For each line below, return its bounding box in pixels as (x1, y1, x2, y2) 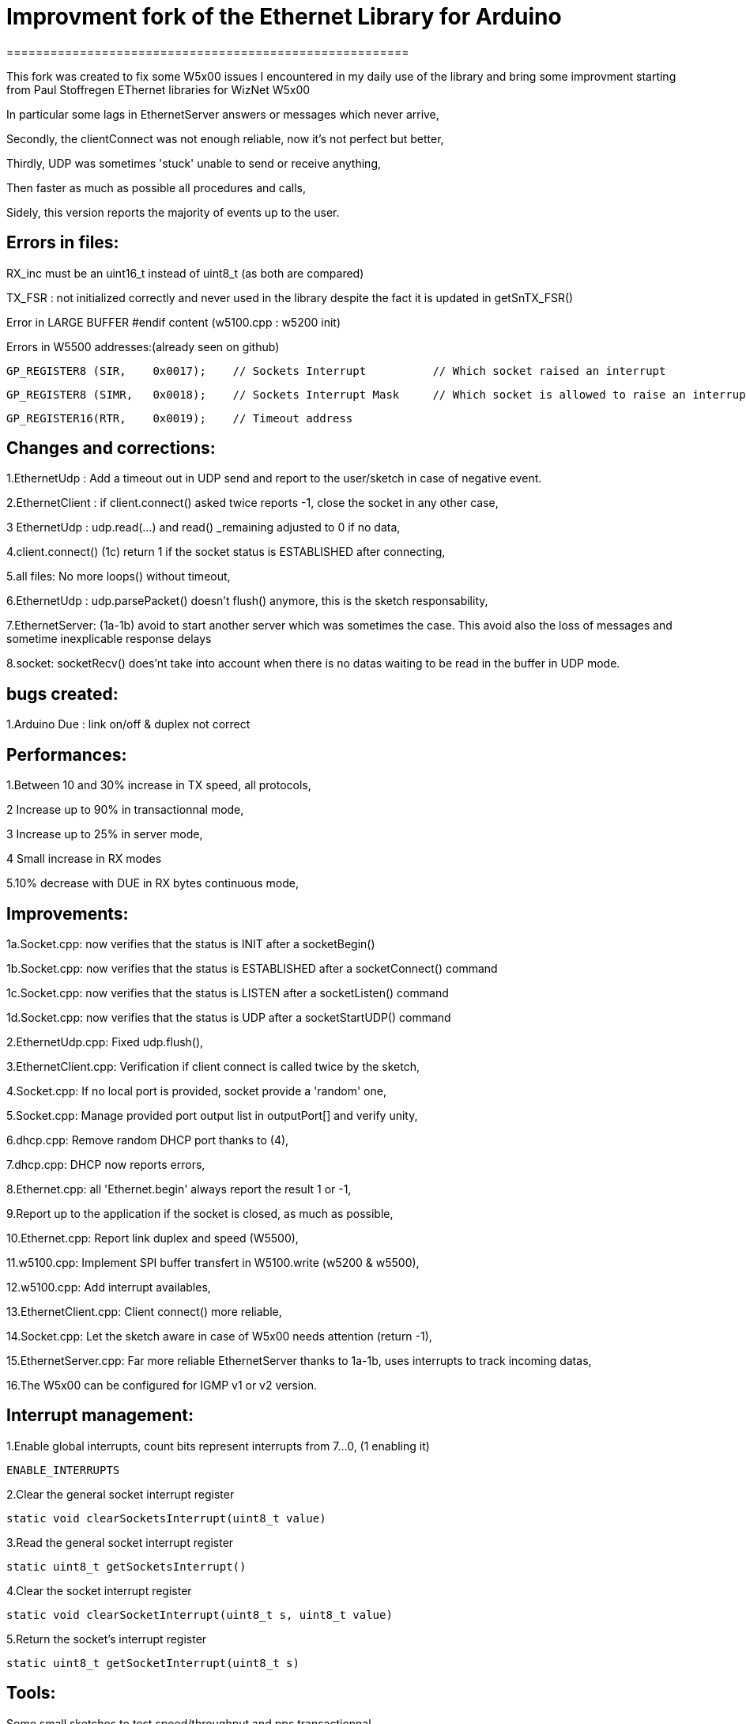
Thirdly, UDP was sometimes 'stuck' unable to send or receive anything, (6, 156, 382, 170)
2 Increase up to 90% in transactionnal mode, (6, 803, 244, 817)
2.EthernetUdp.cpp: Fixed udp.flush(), (6, 1034, 204, 1049)
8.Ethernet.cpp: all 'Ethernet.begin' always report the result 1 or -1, (6, 1181, 352, 1196)
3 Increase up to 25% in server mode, (6, 827, 203, 841)
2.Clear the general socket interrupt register (6, 1487, 235, 1501)
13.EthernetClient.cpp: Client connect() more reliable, (6, 1304, 282, 1318)
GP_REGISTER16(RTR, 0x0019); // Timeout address (6, 411, 353, 425)
